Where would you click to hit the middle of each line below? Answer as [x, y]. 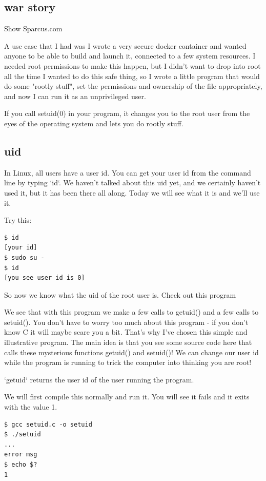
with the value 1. [31, 407]
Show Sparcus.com [33, 28]
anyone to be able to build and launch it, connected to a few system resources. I [130, 56]
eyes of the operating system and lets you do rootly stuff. [94, 123]
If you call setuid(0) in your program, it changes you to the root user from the [127, 113]
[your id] [21, 248]
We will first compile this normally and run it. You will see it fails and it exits [127, 397]
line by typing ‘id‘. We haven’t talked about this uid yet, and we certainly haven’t [132, 182]
